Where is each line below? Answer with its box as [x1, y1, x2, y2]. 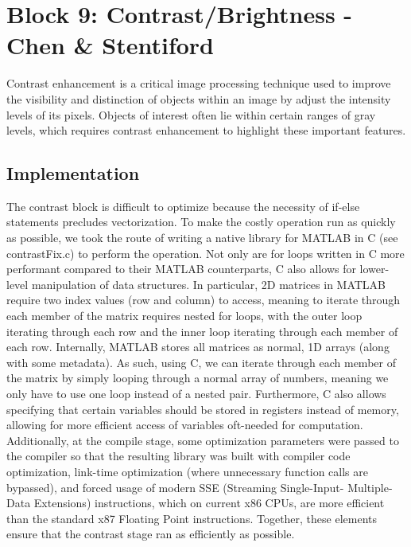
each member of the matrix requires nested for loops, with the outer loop [6, 307, 363, 324]
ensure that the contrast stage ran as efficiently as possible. [6, 526, 295, 542]
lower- [359, 260, 390, 277]
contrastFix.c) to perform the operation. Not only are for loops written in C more [6, 244, 405, 261]
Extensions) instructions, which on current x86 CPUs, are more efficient [33, 494, 385, 511]
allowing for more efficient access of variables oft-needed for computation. [6, 416, 363, 433]
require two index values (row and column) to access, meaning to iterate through [6, 291, 401, 308]
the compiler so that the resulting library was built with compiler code [6, 447, 351, 464]
